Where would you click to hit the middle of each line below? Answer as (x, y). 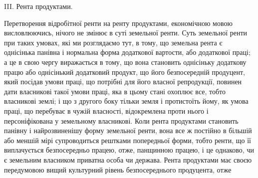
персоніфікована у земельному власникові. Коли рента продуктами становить (121, 120)
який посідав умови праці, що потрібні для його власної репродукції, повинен (123, 82)
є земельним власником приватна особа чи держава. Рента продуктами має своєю (128, 159)
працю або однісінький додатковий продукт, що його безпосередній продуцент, (125, 72)
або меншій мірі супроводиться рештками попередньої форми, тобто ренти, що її (128, 140)
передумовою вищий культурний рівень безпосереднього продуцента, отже (118, 169)
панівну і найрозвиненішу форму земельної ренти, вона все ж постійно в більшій (128, 130)
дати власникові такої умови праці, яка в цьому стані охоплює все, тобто (115, 91)
